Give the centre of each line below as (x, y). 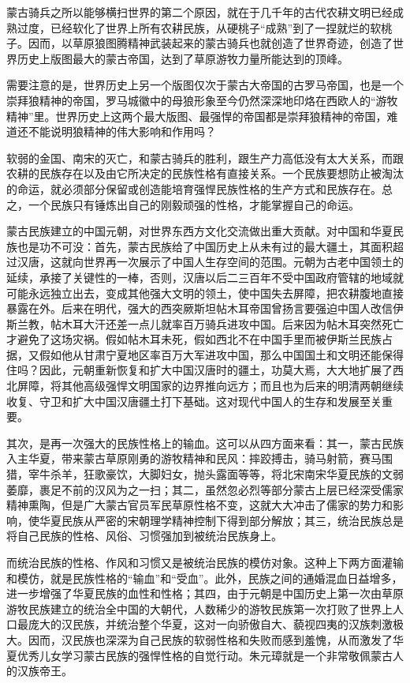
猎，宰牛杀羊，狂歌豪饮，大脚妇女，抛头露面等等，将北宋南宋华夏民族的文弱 (205, 474)
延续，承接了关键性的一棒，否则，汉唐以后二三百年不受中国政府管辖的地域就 (205, 277)
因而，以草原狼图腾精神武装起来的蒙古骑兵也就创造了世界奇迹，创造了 (210, 43)
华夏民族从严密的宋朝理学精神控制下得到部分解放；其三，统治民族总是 (221, 520)
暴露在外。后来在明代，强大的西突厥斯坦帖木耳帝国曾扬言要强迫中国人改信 (199, 308)
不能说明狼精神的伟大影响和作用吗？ (122, 131)
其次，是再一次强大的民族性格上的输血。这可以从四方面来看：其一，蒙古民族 (205, 443)
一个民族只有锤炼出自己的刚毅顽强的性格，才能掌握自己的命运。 (194, 204)
